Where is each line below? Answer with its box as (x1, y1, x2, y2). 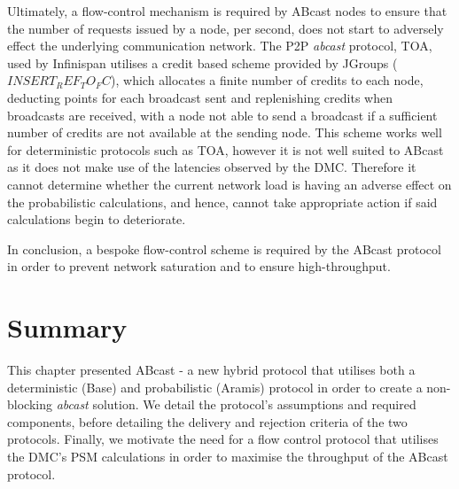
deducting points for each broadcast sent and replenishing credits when (7, 88, 393, 106)
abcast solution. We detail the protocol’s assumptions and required (56, 395, 416, 414)
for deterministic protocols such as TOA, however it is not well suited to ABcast (7, 140, 444, 159)
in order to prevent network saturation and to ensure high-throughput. (7, 257, 391, 276)
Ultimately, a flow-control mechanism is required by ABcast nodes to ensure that (7, 2, 447, 19)
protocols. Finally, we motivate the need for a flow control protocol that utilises (7, 430, 439, 448)
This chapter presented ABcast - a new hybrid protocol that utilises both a (7, 361, 416, 379)
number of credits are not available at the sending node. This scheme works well (7, 123, 442, 142)
